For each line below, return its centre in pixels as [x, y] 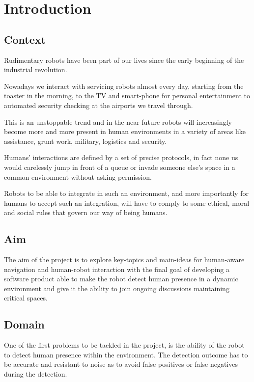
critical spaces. [26, 298]
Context [25, 39]
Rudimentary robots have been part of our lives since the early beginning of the [124, 60]
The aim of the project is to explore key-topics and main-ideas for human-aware [124, 259]
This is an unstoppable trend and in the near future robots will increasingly [118, 122]
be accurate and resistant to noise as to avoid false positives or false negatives [121, 364]
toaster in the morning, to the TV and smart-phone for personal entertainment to [127, 95]
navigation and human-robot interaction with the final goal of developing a [117, 269]
